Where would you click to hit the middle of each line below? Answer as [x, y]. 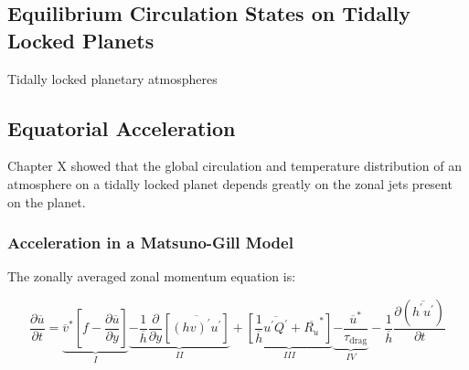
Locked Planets [81, 40]
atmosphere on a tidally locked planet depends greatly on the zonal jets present [230, 183]
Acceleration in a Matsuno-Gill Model [150, 243]
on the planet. [47, 201]
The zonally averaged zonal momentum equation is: [152, 276]
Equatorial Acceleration [122, 127]
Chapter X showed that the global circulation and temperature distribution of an [235, 166]
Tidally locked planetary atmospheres [112, 78]
